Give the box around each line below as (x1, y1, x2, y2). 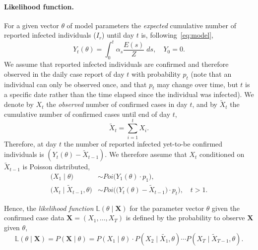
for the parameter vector (129, 202, 204, 213)
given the (212, 202, 240, 213)
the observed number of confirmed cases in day (46, 99, 188, 109)
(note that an (191, 68, 232, 79)
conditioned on (199, 149, 245, 159)
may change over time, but (157, 79, 238, 89)
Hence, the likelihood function (4, 202, 94, 213)
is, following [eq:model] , (141, 30, 213, 40)
